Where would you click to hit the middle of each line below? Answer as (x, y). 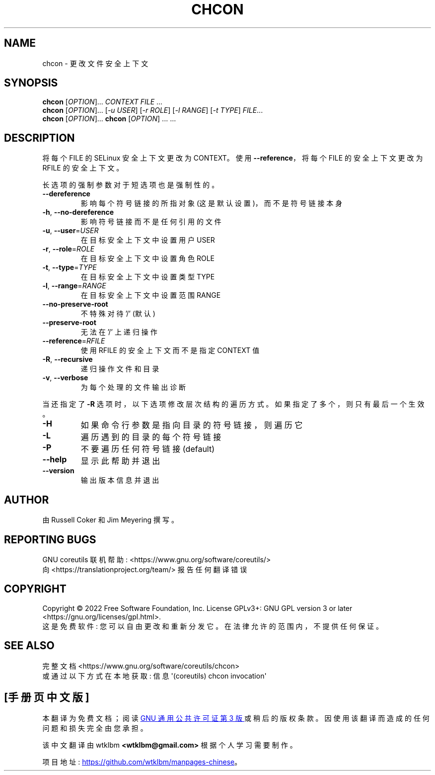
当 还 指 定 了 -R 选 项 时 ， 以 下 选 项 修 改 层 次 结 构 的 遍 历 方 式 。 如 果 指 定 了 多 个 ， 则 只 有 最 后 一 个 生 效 (233, 404)
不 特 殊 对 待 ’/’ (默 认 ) (118, 314)
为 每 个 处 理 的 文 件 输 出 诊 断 (133, 387)
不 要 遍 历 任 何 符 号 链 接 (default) (148, 449)
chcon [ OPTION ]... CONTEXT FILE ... (103, 102)
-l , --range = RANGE (74, 286)
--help (55, 460)
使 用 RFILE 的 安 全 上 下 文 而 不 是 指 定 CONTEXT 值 (170, 350)
